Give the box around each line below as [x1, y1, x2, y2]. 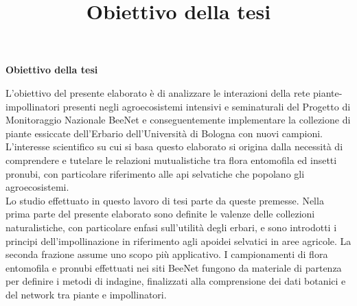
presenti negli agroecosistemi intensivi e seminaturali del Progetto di [62, 99, 351, 113]
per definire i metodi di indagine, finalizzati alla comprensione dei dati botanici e [5, 274, 346, 288]
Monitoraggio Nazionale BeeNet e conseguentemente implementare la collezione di [5, 113, 351, 127]
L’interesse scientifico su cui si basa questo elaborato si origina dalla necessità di [5, 139, 343, 154]
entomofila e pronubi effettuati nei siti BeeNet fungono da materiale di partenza [5, 260, 342, 274]
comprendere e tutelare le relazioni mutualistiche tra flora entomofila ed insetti [5, 152, 337, 167]
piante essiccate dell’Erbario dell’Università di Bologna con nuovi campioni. [5, 126, 323, 140]
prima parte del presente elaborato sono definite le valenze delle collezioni [5, 207, 315, 221]
